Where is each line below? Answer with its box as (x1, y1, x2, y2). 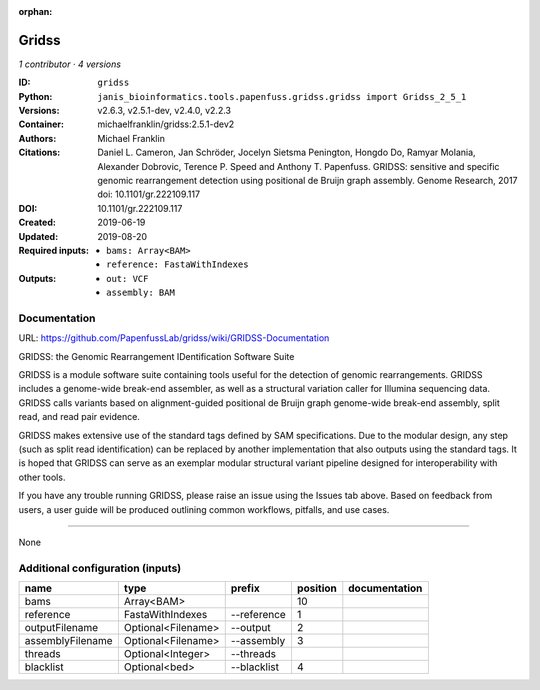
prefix (230, 581, 260, 595)
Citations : (18, 146, 61, 159)
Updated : (18, 230, 59, 242)
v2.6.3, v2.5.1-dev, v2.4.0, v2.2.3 (97, 105, 232, 117)
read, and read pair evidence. (18, 411, 140, 423)
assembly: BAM (106, 287, 175, 299)
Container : (18, 118, 65, 130)
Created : (18, 216, 57, 229)
